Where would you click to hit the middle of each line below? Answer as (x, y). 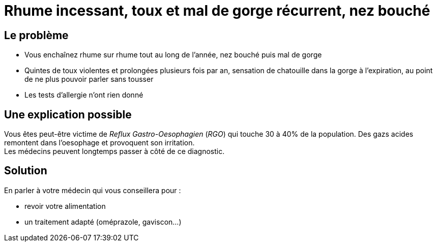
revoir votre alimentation (65, 206)
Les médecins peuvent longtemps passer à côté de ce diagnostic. (114, 151)
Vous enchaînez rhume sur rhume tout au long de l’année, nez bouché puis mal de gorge (173, 55)
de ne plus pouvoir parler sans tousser (89, 79)
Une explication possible (68, 114)
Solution (26, 171)
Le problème (36, 35)
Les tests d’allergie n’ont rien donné (84, 95)
